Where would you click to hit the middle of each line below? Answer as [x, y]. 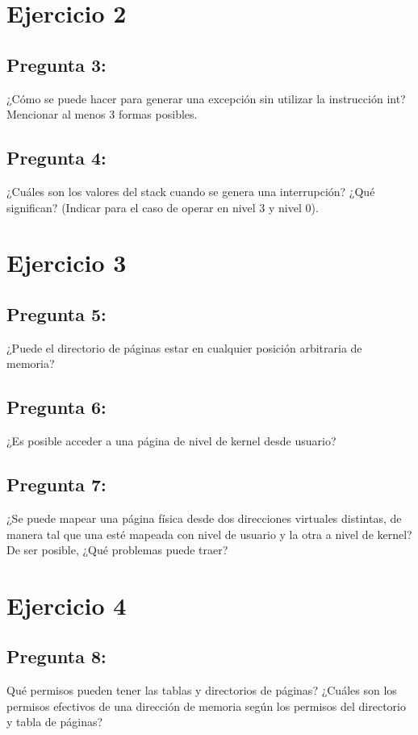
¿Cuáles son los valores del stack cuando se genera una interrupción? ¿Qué [191, 191]
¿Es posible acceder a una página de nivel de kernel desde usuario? [171, 441]
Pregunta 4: [56, 158]
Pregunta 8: [56, 656]
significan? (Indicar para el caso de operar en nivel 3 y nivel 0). [163, 207]
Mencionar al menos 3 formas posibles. [102, 114]
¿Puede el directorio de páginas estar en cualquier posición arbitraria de [184, 347]
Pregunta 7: [56, 484]
